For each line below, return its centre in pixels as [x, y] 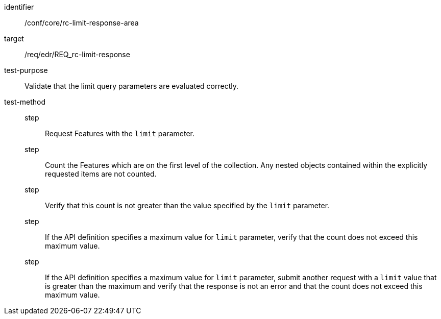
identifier [19, 7]
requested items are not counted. [101, 174]
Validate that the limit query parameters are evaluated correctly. [131, 86]
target [14, 39]
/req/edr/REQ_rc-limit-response [77, 54]
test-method [25, 102]
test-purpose [26, 70]
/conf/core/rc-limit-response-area [82, 23]
